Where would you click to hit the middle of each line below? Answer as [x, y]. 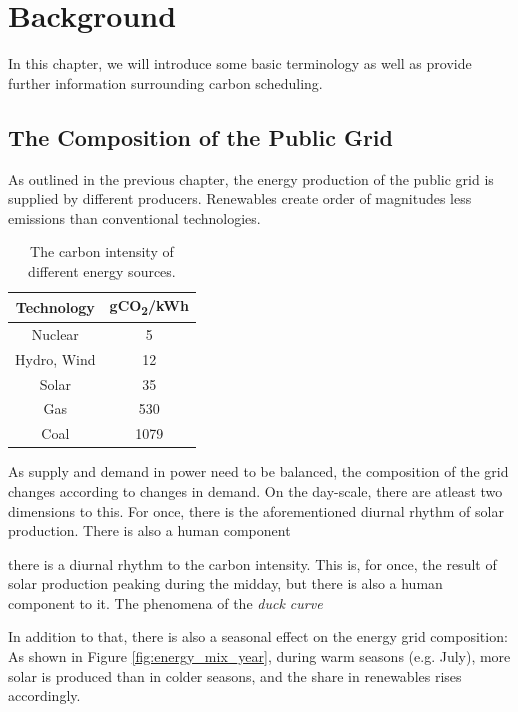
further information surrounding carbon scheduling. [165, 82]
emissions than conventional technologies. [134, 217]
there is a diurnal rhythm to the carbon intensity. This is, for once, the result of [252, 563]
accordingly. [44, 695]
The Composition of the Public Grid [200, 136]
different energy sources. [102, 270]
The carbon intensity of [102, 251]
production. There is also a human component [149, 530]
